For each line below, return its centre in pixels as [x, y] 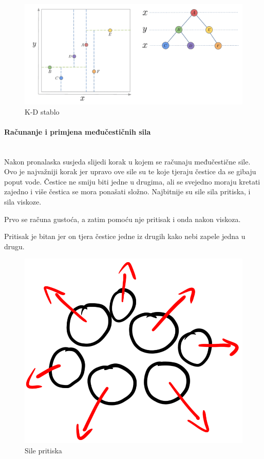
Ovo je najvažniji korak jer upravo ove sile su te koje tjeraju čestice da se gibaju [130, 171]
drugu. [14, 246]
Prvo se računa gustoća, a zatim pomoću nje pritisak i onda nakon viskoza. [122, 219]
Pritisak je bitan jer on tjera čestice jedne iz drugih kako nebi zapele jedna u [125, 236]
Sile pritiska [43, 450]
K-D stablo [42, 111]
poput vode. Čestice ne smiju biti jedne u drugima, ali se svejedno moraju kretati [132, 181]
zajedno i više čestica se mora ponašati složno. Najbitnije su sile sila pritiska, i [127, 191]
